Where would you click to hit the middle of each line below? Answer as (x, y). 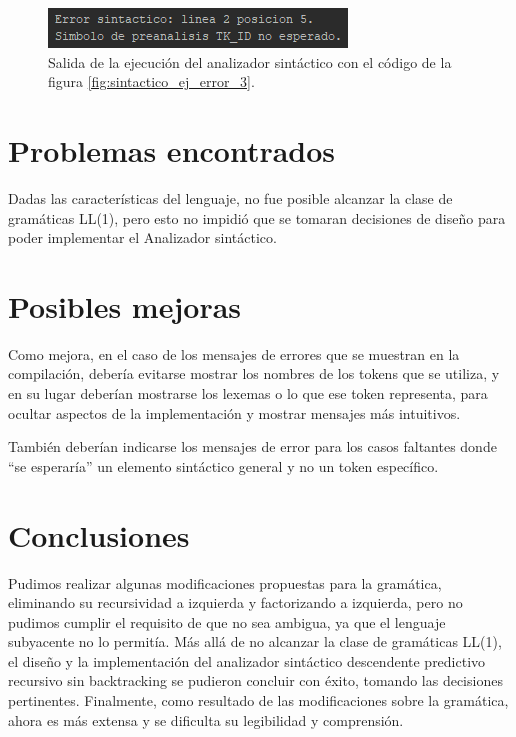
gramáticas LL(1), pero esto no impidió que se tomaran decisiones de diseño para (257, 217)
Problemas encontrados (172, 149)
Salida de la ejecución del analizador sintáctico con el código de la (250, 61)
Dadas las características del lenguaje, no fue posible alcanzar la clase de (230, 197)
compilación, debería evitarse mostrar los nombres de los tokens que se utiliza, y (254, 373)
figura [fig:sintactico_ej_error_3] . (151, 81)
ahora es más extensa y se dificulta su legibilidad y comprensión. (206, 719)
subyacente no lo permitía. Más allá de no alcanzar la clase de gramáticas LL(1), (255, 641)
